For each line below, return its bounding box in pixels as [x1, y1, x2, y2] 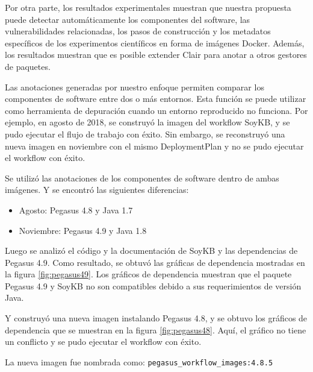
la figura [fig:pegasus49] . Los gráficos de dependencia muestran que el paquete [5, 268, 292, 280]
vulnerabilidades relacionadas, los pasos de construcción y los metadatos [5, 25, 271, 37]
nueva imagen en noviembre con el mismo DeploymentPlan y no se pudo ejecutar [5, 139, 304, 152]
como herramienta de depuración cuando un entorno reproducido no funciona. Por [5, 104, 308, 116]
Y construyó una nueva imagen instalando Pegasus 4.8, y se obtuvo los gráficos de [5, 312, 308, 324]
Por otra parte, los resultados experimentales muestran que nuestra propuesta [5, 1, 291, 13]
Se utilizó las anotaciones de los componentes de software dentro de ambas [5, 171, 279, 184]
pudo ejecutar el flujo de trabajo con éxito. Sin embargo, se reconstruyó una [5, 127, 285, 140]
